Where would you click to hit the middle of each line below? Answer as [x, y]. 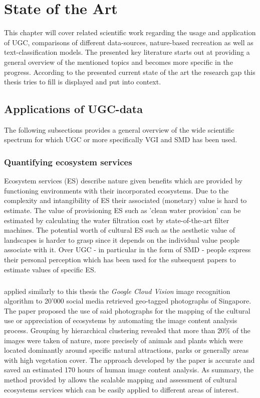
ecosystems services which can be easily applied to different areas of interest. [121, 389]
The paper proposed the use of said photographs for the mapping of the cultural [127, 310]
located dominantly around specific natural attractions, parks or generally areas [126, 350]
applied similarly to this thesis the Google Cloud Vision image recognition [117, 291]
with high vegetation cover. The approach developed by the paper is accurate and [129, 360]
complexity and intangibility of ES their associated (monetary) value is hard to [125, 200]
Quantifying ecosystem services [68, 162]
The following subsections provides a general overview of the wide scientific [119, 129]
